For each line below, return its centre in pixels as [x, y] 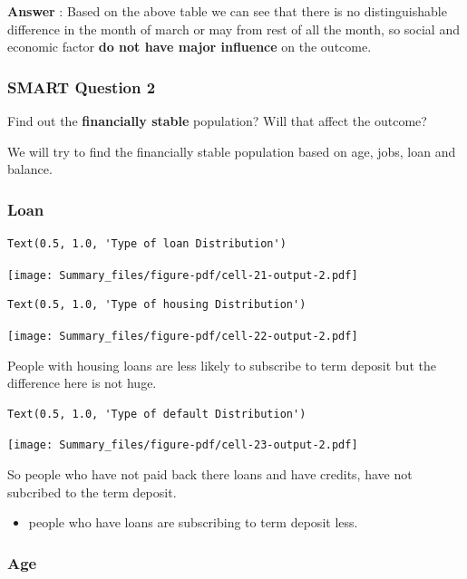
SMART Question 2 [82, 87]
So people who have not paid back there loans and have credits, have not [210, 473]
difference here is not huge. [82, 383]
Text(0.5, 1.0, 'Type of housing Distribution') [157, 305]
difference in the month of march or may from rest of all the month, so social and [233, 29]
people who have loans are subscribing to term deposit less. [193, 522]
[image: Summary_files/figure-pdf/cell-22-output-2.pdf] [183, 336]
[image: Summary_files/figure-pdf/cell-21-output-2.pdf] [183, 275]
